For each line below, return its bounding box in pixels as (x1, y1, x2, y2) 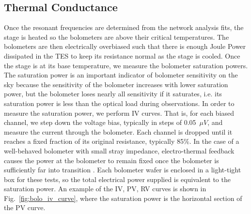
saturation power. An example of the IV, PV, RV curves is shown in (4, 183, 206, 194)
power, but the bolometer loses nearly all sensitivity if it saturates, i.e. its (4, 89, 222, 99)
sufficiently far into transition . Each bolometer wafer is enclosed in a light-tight (4, 165, 241, 175)
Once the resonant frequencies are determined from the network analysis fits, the (4, 22, 244, 32)
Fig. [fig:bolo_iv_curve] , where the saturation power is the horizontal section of (4, 193, 242, 203)
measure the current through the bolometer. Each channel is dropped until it (4, 126, 233, 137)
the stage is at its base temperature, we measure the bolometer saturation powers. (4, 60, 248, 70)
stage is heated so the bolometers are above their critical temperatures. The (4, 31, 229, 42)
